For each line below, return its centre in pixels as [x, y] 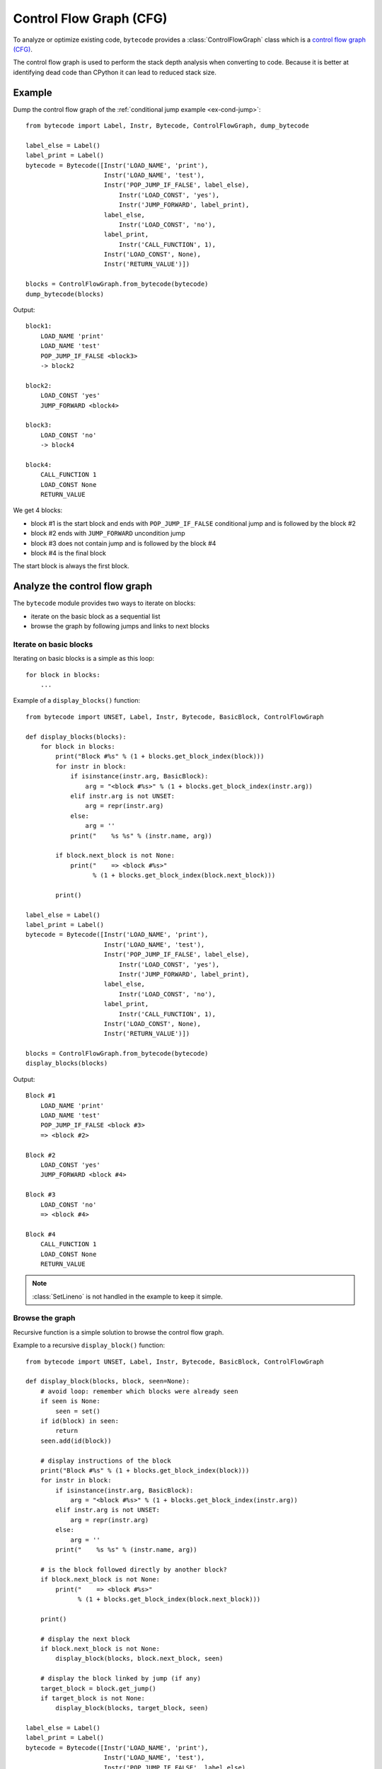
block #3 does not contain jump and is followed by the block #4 [123, 543]
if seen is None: [70, 1401]
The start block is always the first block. [71, 566]
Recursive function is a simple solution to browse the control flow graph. [118, 1332]
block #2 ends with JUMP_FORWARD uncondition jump [108, 534]
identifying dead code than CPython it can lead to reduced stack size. [115, 72]
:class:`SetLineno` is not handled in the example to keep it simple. [127, 1296]
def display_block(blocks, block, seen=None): [108, 1381]
